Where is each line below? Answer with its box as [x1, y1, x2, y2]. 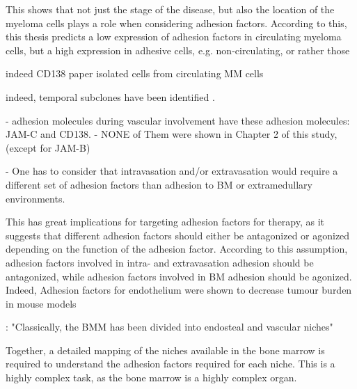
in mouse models [6, 296, 77, 310]
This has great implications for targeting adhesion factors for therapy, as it [6, 214, 325, 229]
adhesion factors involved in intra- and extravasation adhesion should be [6, 255, 314, 269]
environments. [6, 191, 65, 205]
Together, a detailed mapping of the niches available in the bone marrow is [6, 342, 325, 357]
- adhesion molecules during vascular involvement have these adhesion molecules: [6, 113, 350, 127]
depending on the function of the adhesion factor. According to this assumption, [6, 241, 348, 256]
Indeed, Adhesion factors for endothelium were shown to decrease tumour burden [6, 283, 352, 297]
